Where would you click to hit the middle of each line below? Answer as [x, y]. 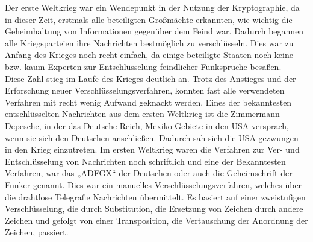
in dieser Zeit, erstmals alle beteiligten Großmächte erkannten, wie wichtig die [149, 19]
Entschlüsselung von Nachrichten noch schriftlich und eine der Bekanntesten [145, 161]
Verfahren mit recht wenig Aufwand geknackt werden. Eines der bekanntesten [148, 102]
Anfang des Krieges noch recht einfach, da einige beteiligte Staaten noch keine [149, 55]
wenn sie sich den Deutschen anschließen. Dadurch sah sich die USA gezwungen [152, 137]
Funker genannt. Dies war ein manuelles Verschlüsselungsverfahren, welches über [153, 184]
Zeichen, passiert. [37, 232]
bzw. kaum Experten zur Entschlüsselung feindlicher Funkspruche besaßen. [143, 66]
